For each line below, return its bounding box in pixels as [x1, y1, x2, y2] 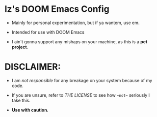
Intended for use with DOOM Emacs [11, 29, 84, 35]
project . [11, 44, 28, 50]
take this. [11, 97, 30, 103]
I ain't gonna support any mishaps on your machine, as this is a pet [11, 38, 148, 45]
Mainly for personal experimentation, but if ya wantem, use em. [11, 20, 140, 26]
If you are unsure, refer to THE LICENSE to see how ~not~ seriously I [11, 92, 150, 98]
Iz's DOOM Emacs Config [4, 3, 110, 15]
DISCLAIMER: [4, 61, 61, 72]
